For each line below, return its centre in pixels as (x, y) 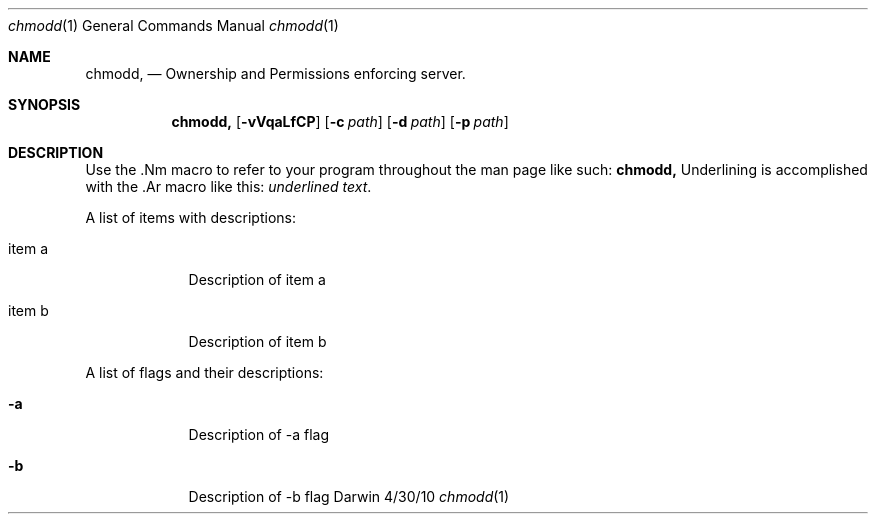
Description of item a (257, 279)
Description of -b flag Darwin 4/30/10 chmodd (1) (349, 496)
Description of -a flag (258, 434)
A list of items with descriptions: (190, 217)
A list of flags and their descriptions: (204, 372)
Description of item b (257, 341)
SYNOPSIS (44, 104)
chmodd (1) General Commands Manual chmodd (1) (173, 25)
